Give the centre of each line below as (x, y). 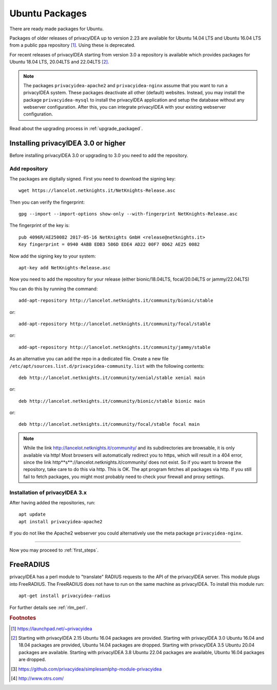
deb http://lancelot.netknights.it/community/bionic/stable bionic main (112, 401)
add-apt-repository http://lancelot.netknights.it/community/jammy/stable (115, 347)
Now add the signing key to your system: (53, 256)
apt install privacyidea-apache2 (61, 521)
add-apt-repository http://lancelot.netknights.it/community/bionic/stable (116, 301)
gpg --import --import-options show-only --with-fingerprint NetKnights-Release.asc (128, 214)
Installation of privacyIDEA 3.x (48, 492)
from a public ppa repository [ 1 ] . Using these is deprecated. (72, 45)
